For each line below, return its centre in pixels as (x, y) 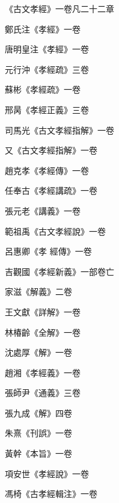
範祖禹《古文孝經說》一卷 (55, 231)
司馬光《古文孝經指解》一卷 (59, 130)
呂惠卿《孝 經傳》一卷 (48, 251)
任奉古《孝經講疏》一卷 (51, 190)
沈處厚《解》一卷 (38, 352)
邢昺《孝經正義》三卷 (47, 109)
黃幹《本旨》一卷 (38, 453)
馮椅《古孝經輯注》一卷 (51, 494)
